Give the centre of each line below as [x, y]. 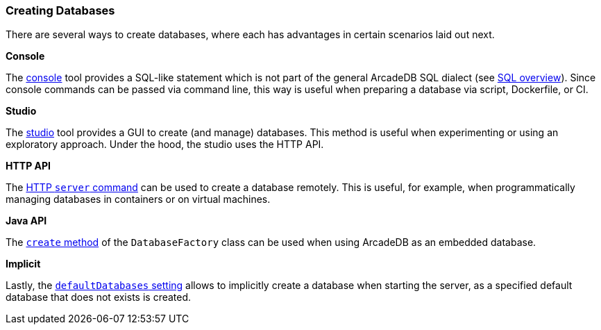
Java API [26, 221]
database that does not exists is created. [99, 297]
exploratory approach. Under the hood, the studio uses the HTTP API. [165, 145]
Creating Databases [60, 10]
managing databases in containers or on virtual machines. [138, 199]
